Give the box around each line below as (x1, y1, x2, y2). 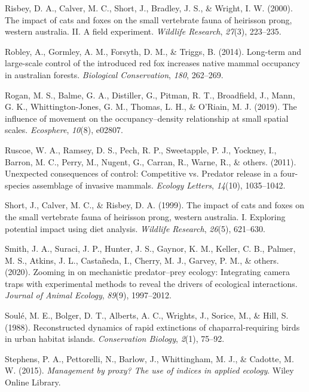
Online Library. (5, 376, 61, 388)
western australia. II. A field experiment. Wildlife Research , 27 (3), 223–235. (5, 25, 282, 38)
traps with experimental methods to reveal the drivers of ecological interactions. (5, 277, 298, 289)
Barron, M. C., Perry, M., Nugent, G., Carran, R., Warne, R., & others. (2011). (5, 155, 296, 168)
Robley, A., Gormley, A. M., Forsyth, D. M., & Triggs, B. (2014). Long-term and (5, 45, 302, 57)
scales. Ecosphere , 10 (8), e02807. (5, 124, 123, 136)
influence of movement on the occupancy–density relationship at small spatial (5, 112, 289, 124)
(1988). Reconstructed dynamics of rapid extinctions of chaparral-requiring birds (5, 320, 300, 333)
